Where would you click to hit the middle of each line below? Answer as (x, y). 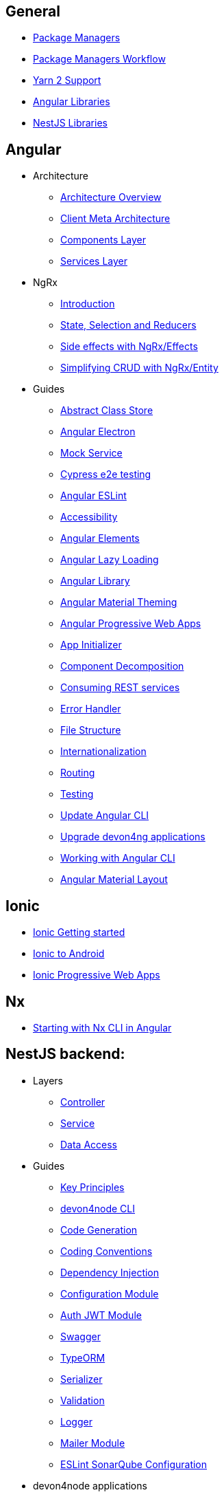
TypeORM (83, 1357)
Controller (83, 1102)
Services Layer (94, 261)
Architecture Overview (111, 197)
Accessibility (89, 517)
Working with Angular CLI (118, 858)
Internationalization (103, 752)
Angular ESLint (94, 496)
